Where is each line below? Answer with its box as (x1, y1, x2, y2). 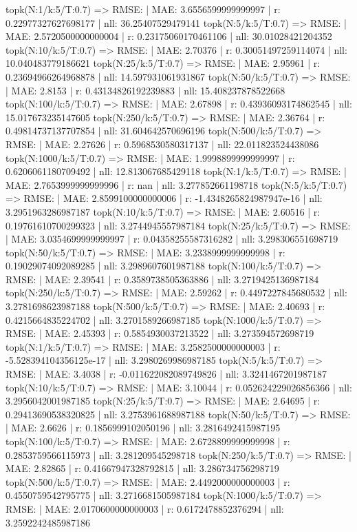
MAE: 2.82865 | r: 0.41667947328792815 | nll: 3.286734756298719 (6, 461, 279, 475)
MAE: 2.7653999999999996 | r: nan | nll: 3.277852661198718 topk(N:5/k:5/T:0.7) (6, 177, 347, 192)
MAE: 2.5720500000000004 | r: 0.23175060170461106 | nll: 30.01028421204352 (6, 29, 332, 43)
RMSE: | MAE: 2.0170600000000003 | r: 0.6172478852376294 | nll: (6, 501, 284, 515)
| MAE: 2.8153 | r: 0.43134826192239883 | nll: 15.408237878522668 (6, 83, 285, 97)
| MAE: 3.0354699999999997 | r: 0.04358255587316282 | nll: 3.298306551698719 (6, 232, 338, 246)
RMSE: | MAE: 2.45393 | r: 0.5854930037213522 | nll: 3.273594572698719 (6, 326, 314, 340)
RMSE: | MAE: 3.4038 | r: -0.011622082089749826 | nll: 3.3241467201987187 (6, 367, 327, 381)
